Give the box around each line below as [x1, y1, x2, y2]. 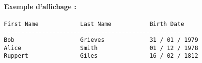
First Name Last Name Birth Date [4, 20, 185, 27]
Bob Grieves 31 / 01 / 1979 [4, 37, 198, 44]
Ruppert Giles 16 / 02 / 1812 [4, 52, 198, 60]
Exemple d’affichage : [4, 1, 77, 11]
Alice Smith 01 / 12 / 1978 [4, 44, 198, 51]
